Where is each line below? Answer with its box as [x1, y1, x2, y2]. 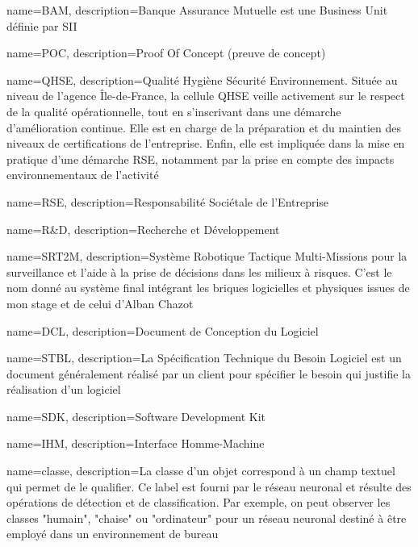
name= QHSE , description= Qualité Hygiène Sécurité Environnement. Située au [6, 71, 398, 88]
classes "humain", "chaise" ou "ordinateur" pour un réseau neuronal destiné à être [6, 509, 407, 526]
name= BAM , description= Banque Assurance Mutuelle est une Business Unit [6, 2, 388, 18]
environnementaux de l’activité [6, 166, 159, 183]
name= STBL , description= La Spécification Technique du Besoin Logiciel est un [6, 349, 402, 366]
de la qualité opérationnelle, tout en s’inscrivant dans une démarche [6, 102, 341, 119]
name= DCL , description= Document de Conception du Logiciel [6, 322, 319, 339]
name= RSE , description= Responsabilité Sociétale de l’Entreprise [6, 193, 329, 210]
